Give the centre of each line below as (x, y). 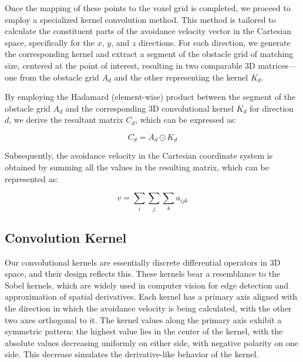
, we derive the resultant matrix (66, 120)
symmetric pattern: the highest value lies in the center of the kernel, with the (144, 331)
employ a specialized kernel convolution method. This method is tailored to (140, 19)
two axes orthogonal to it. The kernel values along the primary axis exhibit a (143, 319)
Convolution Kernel (66, 237)
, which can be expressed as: (186, 120)
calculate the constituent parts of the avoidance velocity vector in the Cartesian (148, 31)
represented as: (31, 178)
